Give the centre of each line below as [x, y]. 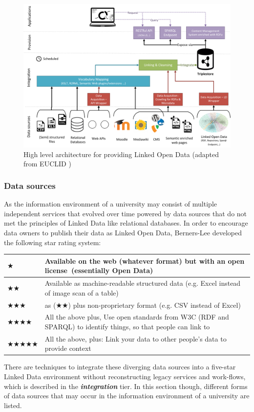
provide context [68, 348]
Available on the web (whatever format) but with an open [145, 261]
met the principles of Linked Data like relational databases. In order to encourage [126, 223]
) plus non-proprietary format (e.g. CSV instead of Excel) [154, 305]
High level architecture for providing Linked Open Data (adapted [121, 154]
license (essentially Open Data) [99, 270]
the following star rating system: [53, 242]
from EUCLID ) [47, 164]
